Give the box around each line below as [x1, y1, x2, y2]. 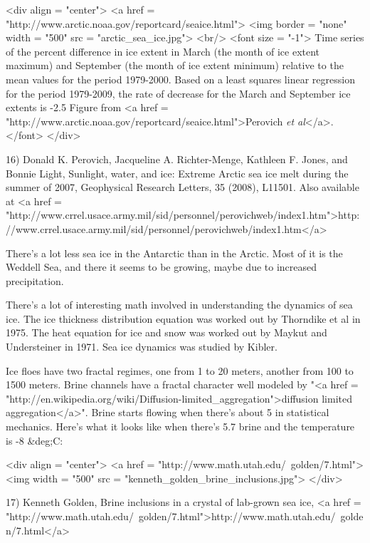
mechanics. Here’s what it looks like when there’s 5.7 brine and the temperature [6, 419, 355, 434]
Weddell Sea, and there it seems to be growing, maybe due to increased [6, 259, 317, 274]
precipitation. [6, 273, 64, 288]
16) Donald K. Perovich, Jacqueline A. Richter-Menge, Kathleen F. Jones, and [6, 151, 348, 166]
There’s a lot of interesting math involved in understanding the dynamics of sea [6, 297, 353, 312]
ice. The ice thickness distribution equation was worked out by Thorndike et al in [6, 311, 361, 326]
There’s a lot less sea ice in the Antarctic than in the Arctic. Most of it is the [6, 245, 343, 260]
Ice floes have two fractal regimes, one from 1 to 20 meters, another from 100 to [6, 363, 354, 378]
